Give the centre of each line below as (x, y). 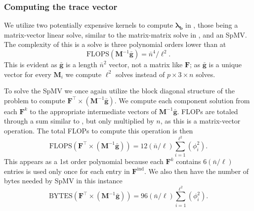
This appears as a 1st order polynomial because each (84, 161)
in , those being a (212, 25)
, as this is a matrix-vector (200, 121)
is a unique (225, 64)
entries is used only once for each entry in (67, 171)
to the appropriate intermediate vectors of (93, 111)
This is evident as (31, 64)
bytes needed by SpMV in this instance (63, 181)
